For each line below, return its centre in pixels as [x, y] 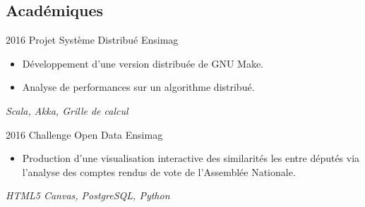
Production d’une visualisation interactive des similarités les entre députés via [191, 158]
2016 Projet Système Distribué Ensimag [92, 40]
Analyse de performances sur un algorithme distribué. [138, 87]
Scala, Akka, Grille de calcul [67, 110]
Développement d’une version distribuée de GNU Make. [143, 63]
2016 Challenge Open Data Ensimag [84, 134]
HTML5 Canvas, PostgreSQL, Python [88, 195]
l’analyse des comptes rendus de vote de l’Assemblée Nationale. [159, 171]
